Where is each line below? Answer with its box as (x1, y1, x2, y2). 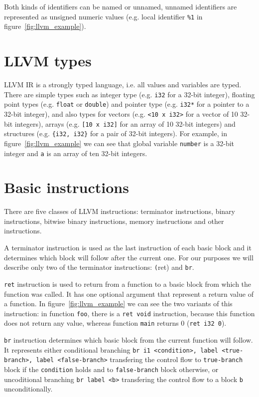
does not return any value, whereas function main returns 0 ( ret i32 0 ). (4, 318, 227, 328)
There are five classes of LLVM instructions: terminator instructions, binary (4, 206, 235, 216)
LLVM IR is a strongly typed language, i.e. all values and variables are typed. (4, 79, 242, 89)
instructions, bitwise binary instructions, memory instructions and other (4, 215, 224, 226)
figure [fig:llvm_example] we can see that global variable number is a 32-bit (4, 138, 235, 148)
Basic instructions (4, 177, 129, 198)
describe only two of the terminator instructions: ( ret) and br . (4, 262, 194, 272)
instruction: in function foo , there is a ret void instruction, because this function (4, 308, 255, 318)
